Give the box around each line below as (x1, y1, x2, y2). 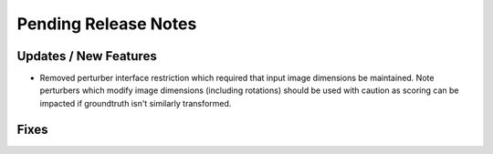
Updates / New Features (16, 48, 157, 64)
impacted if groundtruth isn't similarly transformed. (39, 98, 232, 108)
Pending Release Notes (16, 14, 197, 34)
